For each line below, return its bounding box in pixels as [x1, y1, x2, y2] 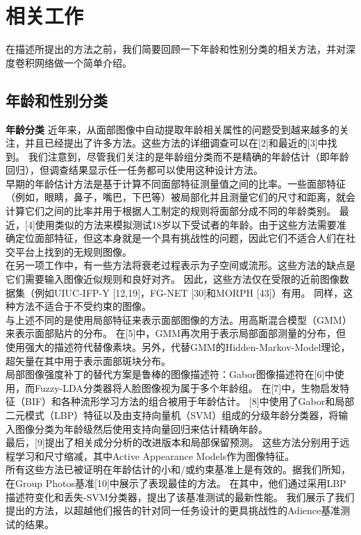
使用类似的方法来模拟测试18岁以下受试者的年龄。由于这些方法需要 [35, 217, 337, 231]
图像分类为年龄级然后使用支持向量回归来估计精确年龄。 [15, 421, 268, 436]
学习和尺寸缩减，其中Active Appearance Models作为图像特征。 [15, 448, 295, 463]
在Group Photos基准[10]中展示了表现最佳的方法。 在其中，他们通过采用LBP [6, 475, 346, 490]
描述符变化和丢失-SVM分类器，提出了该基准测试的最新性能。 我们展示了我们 [6, 489, 355, 504]
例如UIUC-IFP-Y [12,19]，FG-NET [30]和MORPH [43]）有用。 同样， [34, 285, 344, 299]
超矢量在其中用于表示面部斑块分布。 [6, 353, 171, 368]
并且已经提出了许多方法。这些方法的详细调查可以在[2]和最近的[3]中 [24, 135, 328, 150]
